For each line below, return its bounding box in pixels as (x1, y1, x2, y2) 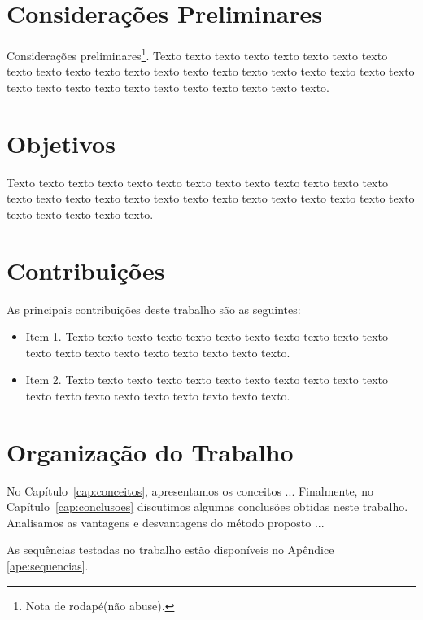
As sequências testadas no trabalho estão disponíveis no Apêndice (7, 541, 334, 558)
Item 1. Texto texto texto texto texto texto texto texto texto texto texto (25, 328, 389, 345)
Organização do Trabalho (7, 434, 294, 468)
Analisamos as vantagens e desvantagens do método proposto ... (7, 513, 325, 530)
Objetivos (7, 126, 116, 159)
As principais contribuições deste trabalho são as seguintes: (7, 300, 301, 317)
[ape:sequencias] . (7, 557, 89, 574)
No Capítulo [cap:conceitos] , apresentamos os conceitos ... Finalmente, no (7, 482, 373, 499)
